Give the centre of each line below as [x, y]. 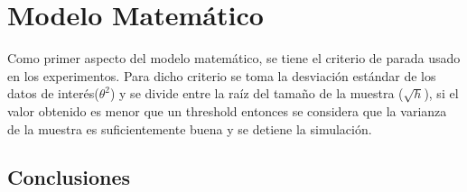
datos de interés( [53, 93]
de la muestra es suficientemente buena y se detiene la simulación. [190, 128]
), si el [441, 93]
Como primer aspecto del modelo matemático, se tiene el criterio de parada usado [234, 58]
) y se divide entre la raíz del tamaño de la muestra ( [257, 93]
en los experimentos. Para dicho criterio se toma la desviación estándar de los [222, 75]
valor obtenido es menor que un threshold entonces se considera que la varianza [227, 110]
